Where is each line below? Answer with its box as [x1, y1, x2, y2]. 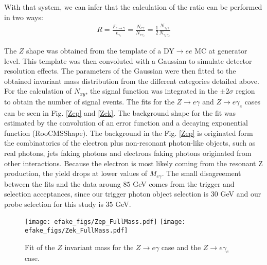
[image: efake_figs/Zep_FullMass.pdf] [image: [25, 218, 186, 226]
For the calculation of [4, 85, 72, 96]
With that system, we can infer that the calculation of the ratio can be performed [4, 2, 262, 12]
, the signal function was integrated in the [85, 85, 218, 96]
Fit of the [25, 241, 55, 252]
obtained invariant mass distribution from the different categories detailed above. [4, 75, 259, 86]
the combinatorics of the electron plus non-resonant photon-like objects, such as [4, 137, 256, 148]
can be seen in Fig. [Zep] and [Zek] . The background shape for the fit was [4, 107, 236, 118]
